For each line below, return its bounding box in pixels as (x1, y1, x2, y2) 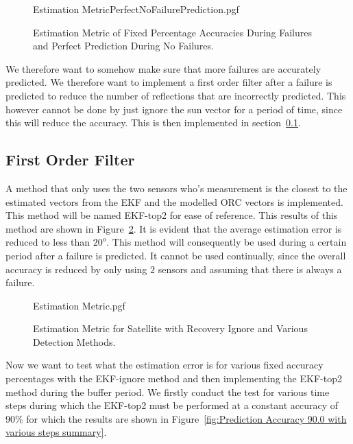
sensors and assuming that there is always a (158, 261, 342, 276)
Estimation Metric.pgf (33, 298, 125, 312)
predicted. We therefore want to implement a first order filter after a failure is (5, 75, 332, 89)
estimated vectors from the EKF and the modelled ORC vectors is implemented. (5, 194, 343, 209)
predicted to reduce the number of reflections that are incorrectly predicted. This (5, 88, 346, 102)
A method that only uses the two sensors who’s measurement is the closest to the (5, 180, 348, 195)
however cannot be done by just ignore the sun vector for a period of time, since (5, 102, 343, 116)
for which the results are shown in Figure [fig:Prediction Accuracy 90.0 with (26, 411, 347, 425)
